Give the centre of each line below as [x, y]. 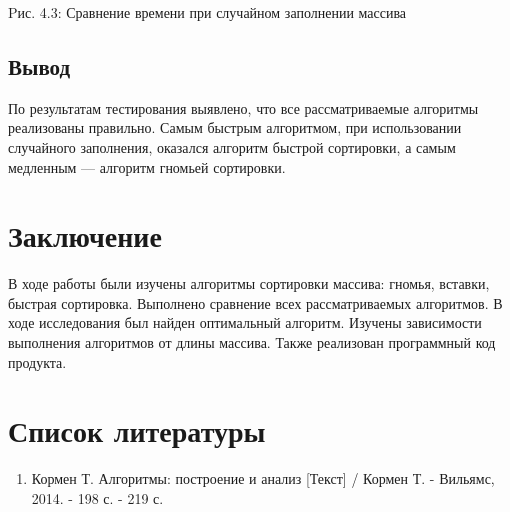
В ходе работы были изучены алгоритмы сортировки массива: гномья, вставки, [249, 283]
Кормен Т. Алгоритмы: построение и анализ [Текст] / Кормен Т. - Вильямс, [263, 478]
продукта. [37, 361]
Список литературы [137, 430]
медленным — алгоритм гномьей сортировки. [147, 166]
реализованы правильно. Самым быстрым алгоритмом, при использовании [235, 127]
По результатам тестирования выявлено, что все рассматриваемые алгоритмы [243, 107]
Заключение [85, 235]
